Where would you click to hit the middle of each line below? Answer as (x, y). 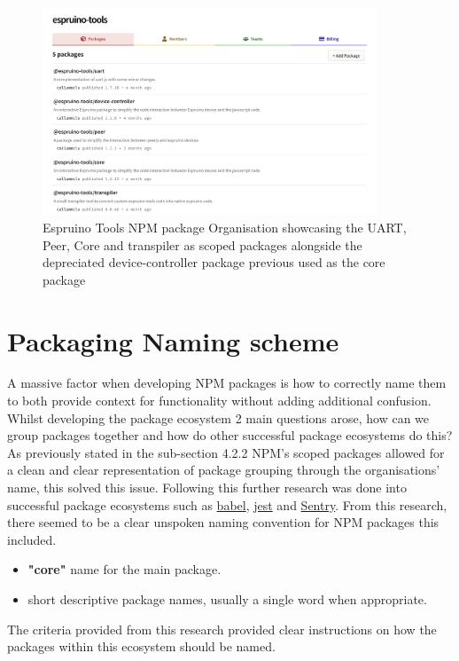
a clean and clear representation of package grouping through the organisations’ (224, 470)
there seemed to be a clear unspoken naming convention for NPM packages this (223, 522)
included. (32, 539)
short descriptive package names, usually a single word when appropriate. (227, 598)
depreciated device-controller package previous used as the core (214, 262)
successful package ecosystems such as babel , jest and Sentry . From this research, (227, 504)
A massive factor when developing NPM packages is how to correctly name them (227, 383)
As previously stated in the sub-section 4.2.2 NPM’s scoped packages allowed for (226, 452)
